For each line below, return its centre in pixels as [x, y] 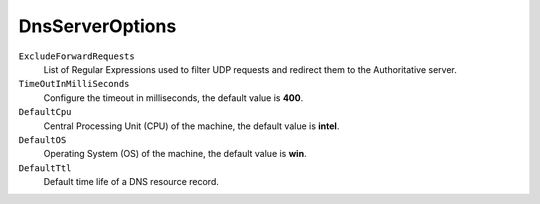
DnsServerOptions [97, 26]
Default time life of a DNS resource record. [131, 182]
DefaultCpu [45, 112]
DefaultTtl [45, 168]
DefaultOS [42, 139]
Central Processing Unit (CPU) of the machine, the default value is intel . [191, 126]
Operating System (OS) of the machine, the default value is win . [175, 154]
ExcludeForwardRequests [76, 56]
